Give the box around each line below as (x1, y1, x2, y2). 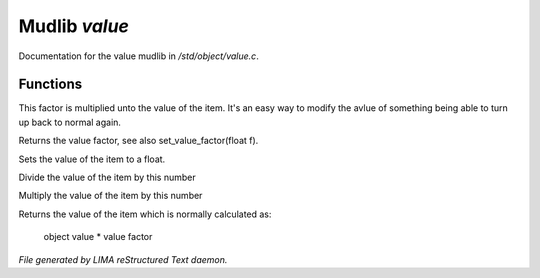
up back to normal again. (18, 116, 122, 128)
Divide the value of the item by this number (18, 171, 196, 184)
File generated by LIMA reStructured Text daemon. (18, 253, 228, 265)
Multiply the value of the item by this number (18, 190, 203, 202)
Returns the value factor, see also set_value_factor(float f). (18, 135, 259, 147)
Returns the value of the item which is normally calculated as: (18, 208, 272, 220)
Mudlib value (18, 15, 130, 37)
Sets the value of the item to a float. (18, 153, 166, 165)
